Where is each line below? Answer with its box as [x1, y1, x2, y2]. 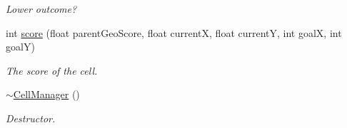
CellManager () [13, 87, 80, 102]
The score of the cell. [6, 63, 98, 78]
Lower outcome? [6, 1, 77, 16]
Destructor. [6, 110, 56, 125]
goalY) [6, 39, 35, 54]
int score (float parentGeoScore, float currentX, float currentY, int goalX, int [6, 25, 342, 40]
